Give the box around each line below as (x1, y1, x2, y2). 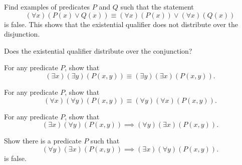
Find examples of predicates (4, 2, 90, 12)
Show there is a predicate (4, 135, 82, 146)
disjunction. (4, 29, 40, 39)
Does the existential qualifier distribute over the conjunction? (4, 45, 192, 56)
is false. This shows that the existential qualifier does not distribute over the (4, 19, 238, 29)
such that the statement (120, 2, 194, 12)
